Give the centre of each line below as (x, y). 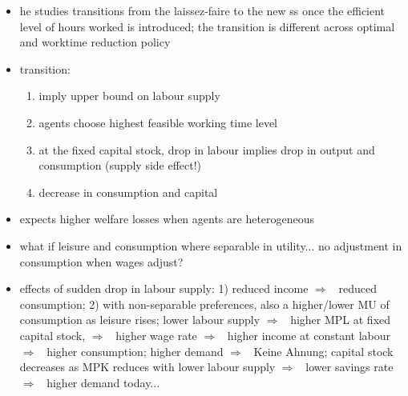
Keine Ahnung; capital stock (323, 351)
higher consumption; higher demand (135, 351)
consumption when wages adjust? (101, 261)
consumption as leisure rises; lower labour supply (140, 320)
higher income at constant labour (309, 335)
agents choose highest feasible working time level (158, 122)
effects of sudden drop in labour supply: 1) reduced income (164, 288)
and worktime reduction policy (95, 42)
